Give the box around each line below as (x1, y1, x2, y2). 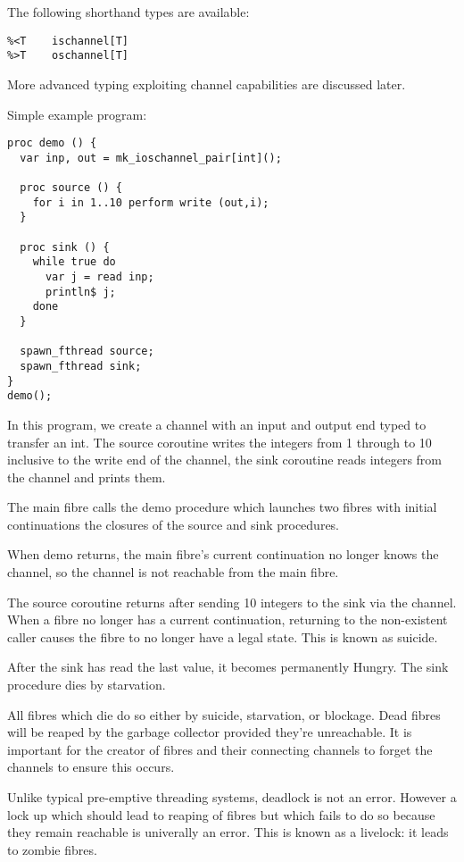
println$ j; (45, 285, 116, 298)
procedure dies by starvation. (7, 675, 166, 694)
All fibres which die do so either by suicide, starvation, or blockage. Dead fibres (7, 705, 441, 724)
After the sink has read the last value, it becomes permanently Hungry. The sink (7, 657, 449, 676)
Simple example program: (7, 105, 147, 123)
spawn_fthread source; (20, 345, 154, 358)
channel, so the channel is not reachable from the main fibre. (7, 563, 339, 582)
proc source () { (20, 181, 122, 195)
